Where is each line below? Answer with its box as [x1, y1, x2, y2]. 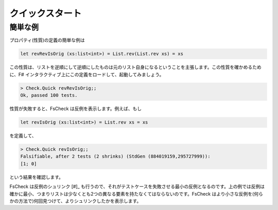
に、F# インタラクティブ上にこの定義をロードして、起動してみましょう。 [9, 71, 164, 77]
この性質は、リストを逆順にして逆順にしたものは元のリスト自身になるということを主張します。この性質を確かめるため [9, 64, 262, 71]
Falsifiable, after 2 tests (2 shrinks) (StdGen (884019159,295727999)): [20, 153, 211, 160]
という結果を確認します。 [9, 174, 64, 180]
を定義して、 [9, 133, 37, 139]
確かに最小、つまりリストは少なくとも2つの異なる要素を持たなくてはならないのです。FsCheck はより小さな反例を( [9, 190, 254, 197]
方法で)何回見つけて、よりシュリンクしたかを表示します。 [18, 198, 142, 204]
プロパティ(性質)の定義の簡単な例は [9, 37, 85, 43]
